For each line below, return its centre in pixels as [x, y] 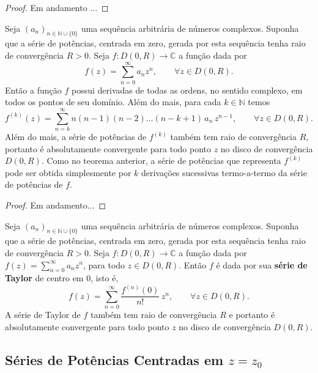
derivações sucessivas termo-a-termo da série [224, 172]
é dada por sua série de [262, 264]
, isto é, [105, 278]
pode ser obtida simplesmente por [68, 172]
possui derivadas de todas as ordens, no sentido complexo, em [187, 90]
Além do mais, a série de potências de [76, 137]
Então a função [33, 90]
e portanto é [252, 315]
